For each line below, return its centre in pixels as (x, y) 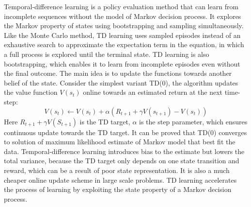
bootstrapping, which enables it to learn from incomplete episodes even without (122, 63)
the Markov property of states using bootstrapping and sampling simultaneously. (124, 26)
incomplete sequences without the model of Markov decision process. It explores (123, 16)
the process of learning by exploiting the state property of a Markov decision (118, 189)
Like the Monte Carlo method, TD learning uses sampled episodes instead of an (122, 35)
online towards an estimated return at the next (153, 92)
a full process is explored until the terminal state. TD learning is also (107, 54)
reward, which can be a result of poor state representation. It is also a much (117, 170)
